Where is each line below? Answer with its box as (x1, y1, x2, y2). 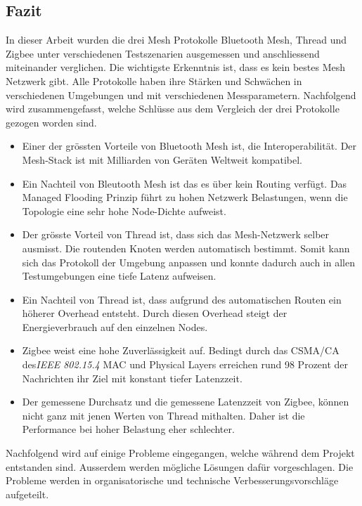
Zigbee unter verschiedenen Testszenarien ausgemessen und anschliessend (6, 46, 320, 60)
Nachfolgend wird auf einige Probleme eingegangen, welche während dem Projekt (6, 446, 355, 460)
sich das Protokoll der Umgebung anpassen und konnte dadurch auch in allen (22, 254, 355, 269)
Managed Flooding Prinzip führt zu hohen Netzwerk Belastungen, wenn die (22, 190, 348, 205)
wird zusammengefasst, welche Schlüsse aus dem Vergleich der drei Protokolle (6, 101, 340, 116)
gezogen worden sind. (6, 115, 97, 129)
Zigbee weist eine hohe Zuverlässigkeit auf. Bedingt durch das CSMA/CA (22, 343, 340, 358)
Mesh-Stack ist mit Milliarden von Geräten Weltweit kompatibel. (22, 152, 302, 167)
